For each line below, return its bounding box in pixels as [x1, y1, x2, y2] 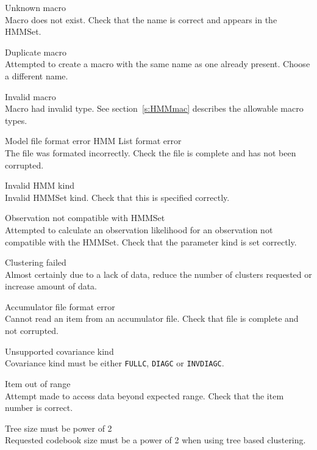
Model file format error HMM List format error [5, 134, 182, 147]
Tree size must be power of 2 [5, 421, 112, 434]
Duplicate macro [5, 45, 66, 58]
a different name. [5, 69, 68, 82]
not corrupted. [5, 324, 59, 337]
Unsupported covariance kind [5, 344, 114, 357]
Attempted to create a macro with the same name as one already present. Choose [5, 57, 310, 70]
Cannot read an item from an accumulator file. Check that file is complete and [5, 312, 299, 325]
